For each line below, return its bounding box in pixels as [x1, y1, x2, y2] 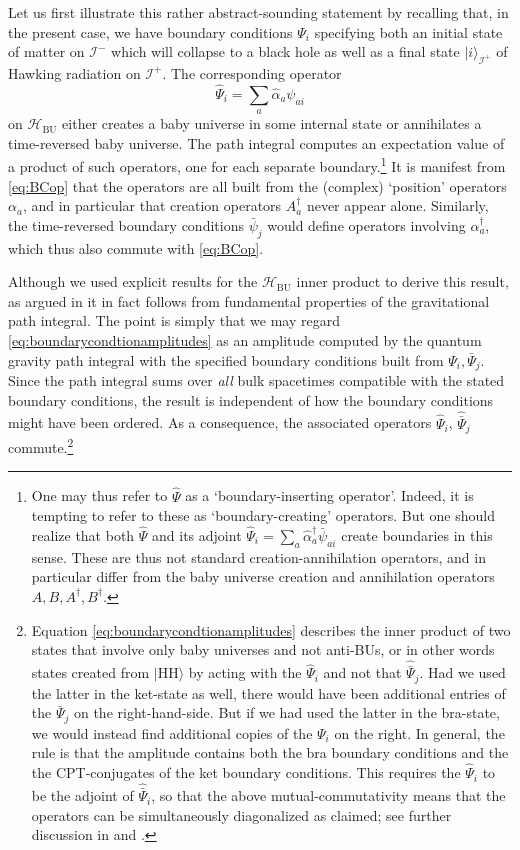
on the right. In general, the [334, 722, 505, 743]
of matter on [8, 41, 85, 62]
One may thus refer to [31, 485, 168, 506]
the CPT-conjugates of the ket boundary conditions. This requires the [31, 762, 461, 783]
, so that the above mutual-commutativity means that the [151, 785, 506, 806]
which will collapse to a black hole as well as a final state [111, 41, 460, 62]
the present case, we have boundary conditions [8, 21, 293, 42]
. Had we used [419, 662, 506, 683]
